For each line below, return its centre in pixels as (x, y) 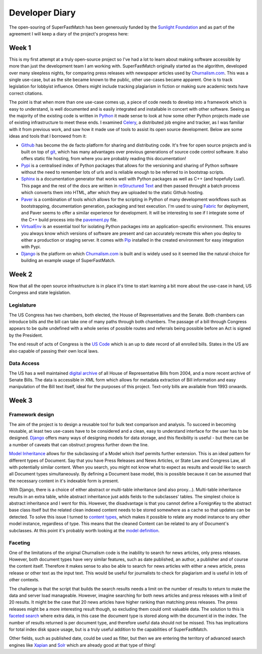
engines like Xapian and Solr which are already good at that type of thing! (82, 645)
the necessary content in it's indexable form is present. (64, 481)
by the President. (26, 335)
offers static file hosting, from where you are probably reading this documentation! (104, 159)
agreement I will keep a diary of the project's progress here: (69, 33)
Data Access (24, 363)
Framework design (32, 415)
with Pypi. (31, 247)
